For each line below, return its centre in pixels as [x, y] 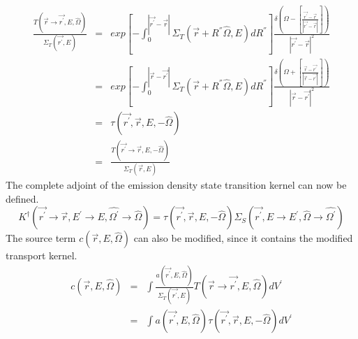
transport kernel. [42, 255]
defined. [22, 198]
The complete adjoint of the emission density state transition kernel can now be [176, 185]
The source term [41, 238]
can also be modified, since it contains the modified [243, 238]
